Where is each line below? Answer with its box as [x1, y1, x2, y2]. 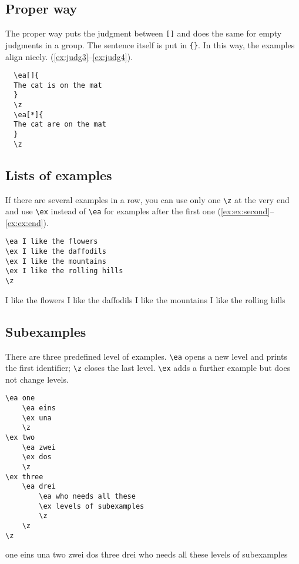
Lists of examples [5, 165, 112, 184]
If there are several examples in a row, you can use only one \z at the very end [5, 193, 290, 205]
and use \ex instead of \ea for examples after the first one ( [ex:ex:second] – [5, 205, 274, 217]
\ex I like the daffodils [5, 247, 106, 256]
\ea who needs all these [39, 492, 136, 501]
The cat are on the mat [14, 120, 106, 129]
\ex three [5, 472, 43, 481]
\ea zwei [22, 443, 56, 452]
